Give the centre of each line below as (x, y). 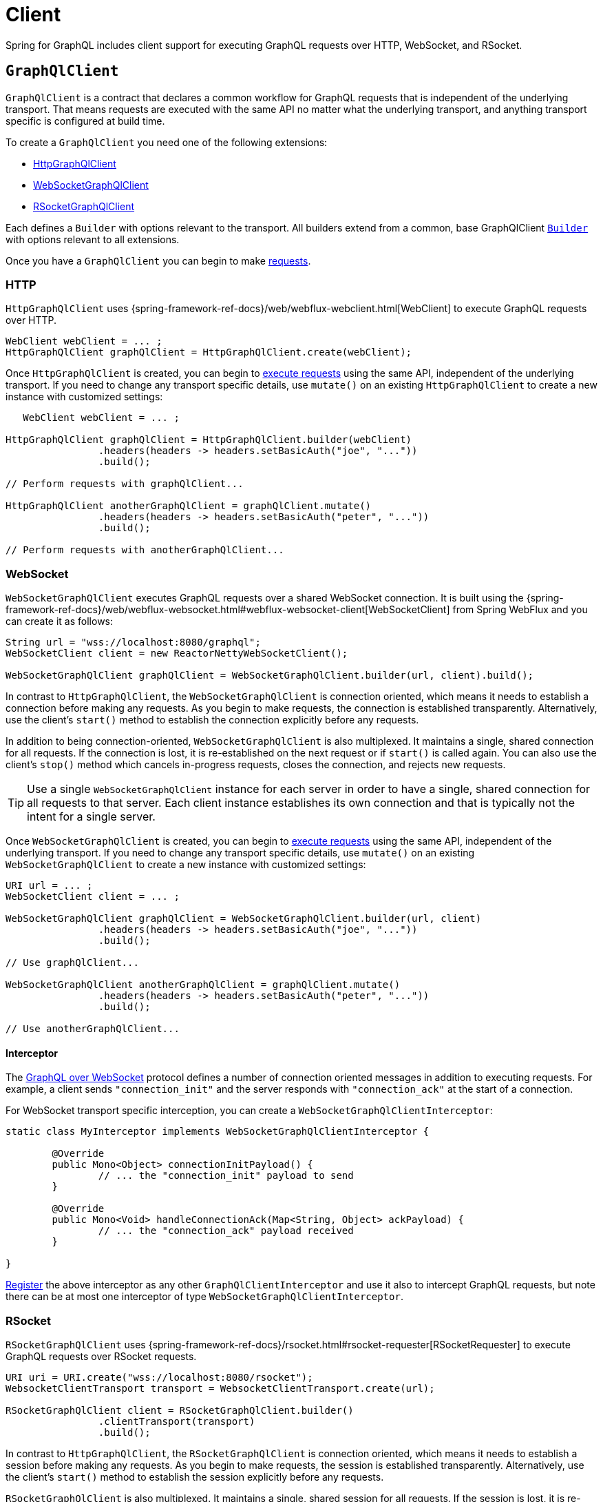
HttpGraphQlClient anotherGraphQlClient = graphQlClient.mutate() (189, 506)
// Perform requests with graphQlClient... (125, 484)
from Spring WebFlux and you (520, 610)
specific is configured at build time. (85, 121)
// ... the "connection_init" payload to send (226, 1176)
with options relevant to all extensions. (93, 239)
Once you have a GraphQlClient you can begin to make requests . (158, 260)
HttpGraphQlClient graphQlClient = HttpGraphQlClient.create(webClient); (209, 352)
